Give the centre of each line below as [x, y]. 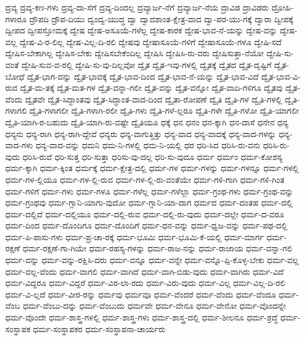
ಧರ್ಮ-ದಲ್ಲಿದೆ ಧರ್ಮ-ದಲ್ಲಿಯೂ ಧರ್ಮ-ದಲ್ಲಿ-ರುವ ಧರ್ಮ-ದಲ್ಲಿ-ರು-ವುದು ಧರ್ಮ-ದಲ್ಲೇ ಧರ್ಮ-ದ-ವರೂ [145, 214]
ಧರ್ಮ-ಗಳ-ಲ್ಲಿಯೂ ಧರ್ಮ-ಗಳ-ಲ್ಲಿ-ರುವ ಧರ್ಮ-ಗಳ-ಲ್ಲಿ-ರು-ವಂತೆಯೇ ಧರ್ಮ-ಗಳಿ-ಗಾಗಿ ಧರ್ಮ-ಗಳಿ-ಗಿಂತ [145, 179]
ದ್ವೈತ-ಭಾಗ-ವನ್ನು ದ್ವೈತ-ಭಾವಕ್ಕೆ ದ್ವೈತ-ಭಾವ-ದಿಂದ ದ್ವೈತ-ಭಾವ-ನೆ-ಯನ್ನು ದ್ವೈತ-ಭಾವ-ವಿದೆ [143, 76]
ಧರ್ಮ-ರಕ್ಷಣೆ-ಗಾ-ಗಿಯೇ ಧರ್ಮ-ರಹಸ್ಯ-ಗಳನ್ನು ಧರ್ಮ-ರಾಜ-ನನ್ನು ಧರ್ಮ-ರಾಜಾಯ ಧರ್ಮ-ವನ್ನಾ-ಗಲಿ [157, 248]
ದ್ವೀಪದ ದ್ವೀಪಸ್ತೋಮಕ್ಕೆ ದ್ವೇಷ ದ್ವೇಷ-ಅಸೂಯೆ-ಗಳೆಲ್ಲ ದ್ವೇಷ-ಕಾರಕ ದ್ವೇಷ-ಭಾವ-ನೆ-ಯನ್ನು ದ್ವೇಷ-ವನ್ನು [141, 30]
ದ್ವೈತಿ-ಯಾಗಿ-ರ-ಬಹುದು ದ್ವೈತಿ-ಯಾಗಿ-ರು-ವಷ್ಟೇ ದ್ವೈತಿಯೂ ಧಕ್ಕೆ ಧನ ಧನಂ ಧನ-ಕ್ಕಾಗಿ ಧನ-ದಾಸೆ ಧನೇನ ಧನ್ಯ [147, 122]
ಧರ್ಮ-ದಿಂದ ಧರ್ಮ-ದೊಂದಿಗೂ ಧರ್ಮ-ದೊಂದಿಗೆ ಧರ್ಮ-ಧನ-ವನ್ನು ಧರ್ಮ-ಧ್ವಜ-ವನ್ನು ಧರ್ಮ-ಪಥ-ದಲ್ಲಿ [147, 225]
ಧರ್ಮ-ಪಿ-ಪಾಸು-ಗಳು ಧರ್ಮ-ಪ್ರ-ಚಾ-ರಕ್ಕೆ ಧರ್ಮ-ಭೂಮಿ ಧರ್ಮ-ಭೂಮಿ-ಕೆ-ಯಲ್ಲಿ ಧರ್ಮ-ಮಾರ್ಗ [135, 236]
